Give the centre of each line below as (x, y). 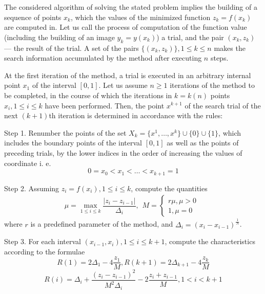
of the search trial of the (223, 105)
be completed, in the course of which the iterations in (88, 95)
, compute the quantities (169, 188)
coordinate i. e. (28, 163)
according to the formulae (45, 251)
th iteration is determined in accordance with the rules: (136, 115)
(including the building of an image (59, 37)
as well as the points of (203, 143)
